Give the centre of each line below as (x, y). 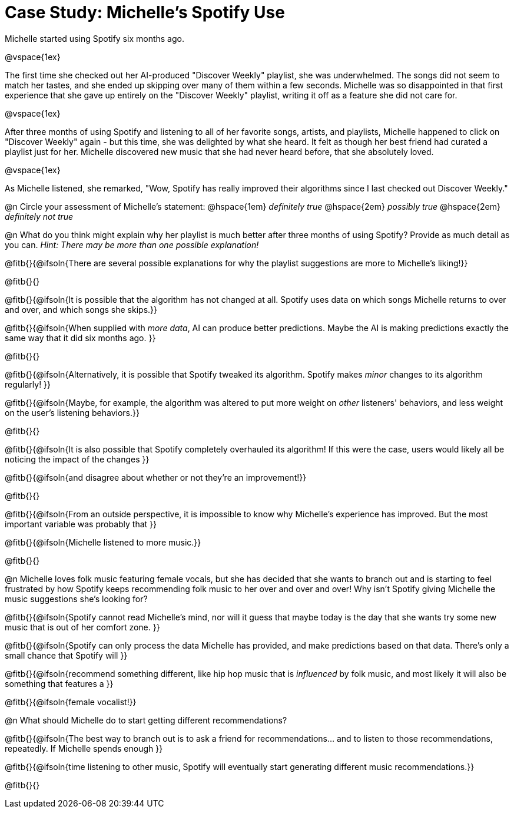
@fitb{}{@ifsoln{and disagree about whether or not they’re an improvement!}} (156, 477)
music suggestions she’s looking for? (76, 599)
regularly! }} (28, 384)
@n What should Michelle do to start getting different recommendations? (146, 720)
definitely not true (39, 216)
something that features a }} (59, 683)
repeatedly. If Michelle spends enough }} (84, 748)
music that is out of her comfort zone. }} (82, 627)
